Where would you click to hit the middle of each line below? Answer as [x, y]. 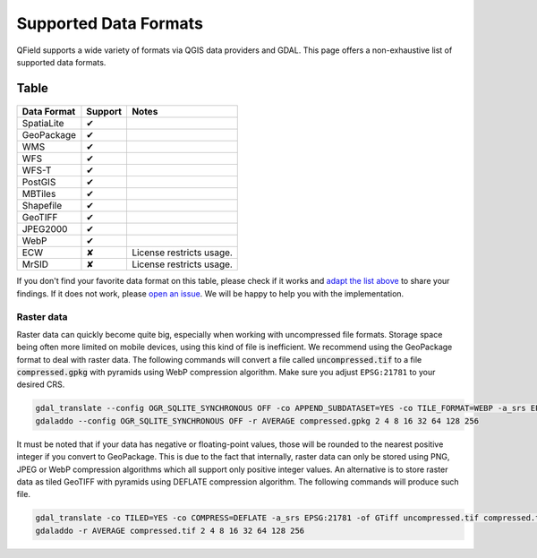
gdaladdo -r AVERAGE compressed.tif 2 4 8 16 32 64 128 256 [170, 530]
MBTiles [39, 194]
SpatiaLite [43, 124]
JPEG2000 [45, 229]
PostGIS [39, 182]
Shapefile [42, 206]
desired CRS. [41, 384]
